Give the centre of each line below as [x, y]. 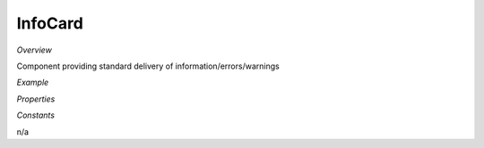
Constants [36, 115]
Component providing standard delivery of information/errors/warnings [148, 66]
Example [33, 82]
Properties [36, 99]
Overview [35, 50]
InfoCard [50, 23]
